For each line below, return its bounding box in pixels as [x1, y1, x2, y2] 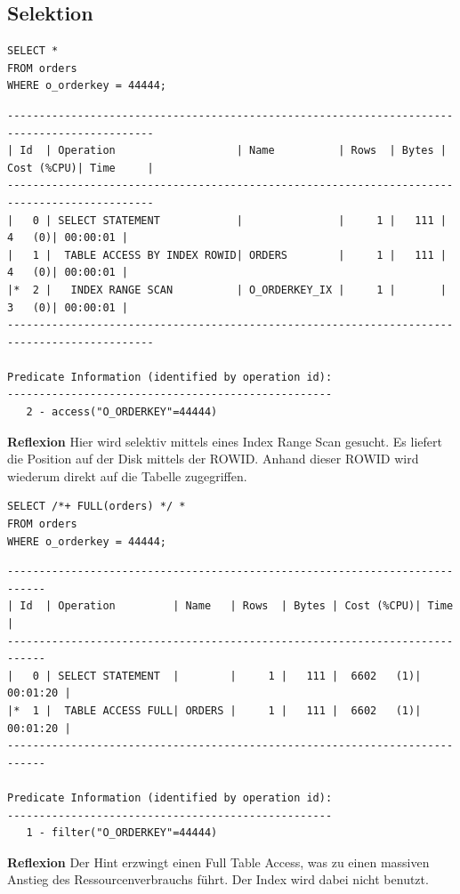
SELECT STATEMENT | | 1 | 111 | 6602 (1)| [58, 669, 422, 682]
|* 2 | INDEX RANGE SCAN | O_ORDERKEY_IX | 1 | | [7, 283, 447, 296]
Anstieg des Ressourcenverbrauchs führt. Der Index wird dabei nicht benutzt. [7, 870, 429, 889]
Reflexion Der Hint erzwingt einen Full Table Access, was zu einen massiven [7, 852, 430, 871]
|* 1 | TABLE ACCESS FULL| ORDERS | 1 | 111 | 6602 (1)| [7, 704, 422, 717]
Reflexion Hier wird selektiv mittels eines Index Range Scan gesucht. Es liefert [7, 431, 442, 450]
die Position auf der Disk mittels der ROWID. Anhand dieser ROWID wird [7, 449, 419, 468]
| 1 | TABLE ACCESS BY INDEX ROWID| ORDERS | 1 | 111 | [7, 248, 447, 262]
